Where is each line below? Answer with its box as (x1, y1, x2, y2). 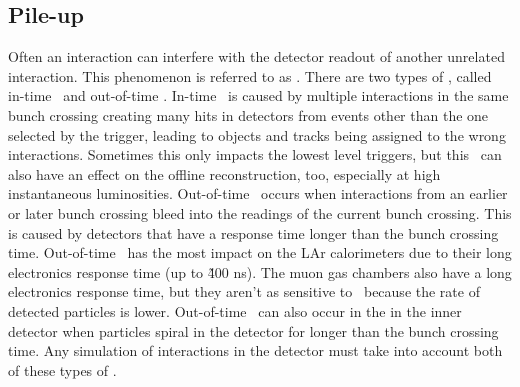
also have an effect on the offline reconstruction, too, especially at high (8, 163, 441, 184)
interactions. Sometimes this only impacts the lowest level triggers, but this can (8, 144, 502, 165)
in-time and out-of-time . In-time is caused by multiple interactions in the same (8, 85, 509, 106)
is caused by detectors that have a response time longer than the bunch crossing (8, 222, 499, 243)
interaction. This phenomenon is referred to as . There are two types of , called (8, 65, 492, 86)
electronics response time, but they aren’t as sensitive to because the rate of (8, 281, 480, 302)
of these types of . (8, 359, 117, 380)
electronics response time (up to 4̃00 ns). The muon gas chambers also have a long (8, 261, 512, 282)
